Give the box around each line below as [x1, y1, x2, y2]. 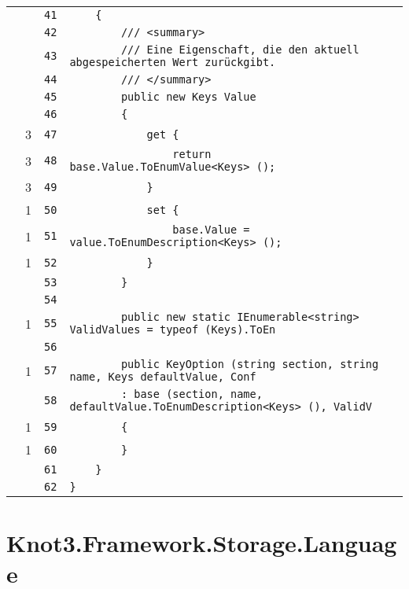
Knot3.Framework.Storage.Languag [6, 527, 397, 559]
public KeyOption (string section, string [120, 358, 379, 370]
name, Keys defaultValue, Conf [69, 370, 256, 383]
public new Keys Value [120, 90, 256, 103]
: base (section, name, [120, 388, 263, 400]
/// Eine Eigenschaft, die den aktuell [120, 43, 359, 56]
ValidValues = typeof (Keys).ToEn [69, 323, 276, 336]
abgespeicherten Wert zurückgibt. [69, 56, 276, 68]
